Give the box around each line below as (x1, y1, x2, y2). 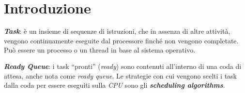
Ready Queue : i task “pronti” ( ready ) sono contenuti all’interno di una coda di (4, 61, 242, 71)
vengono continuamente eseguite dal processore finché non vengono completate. (4, 35, 239, 45)
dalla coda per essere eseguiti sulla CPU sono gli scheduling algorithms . (4, 80, 225, 90)
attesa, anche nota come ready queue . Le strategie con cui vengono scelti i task (4, 70, 237, 80)
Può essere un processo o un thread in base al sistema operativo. (4, 45, 196, 55)
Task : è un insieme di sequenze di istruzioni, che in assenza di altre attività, (4, 26, 230, 36)
